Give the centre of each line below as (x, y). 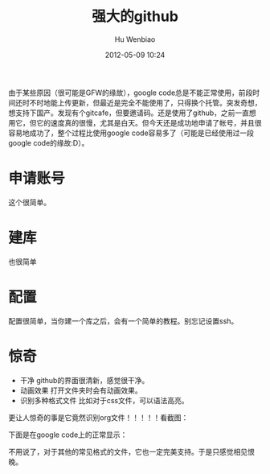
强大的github (135, 16)
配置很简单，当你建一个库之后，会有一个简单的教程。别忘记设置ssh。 (123, 321)
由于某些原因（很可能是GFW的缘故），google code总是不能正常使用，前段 (131, 93)
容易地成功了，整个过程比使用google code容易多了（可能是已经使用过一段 (131, 133)
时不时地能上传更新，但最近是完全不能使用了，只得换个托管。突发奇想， (142, 102)
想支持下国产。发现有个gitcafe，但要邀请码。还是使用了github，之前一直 (129, 113)
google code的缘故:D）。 (49, 142)
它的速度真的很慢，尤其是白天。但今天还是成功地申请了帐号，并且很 (149, 122)
